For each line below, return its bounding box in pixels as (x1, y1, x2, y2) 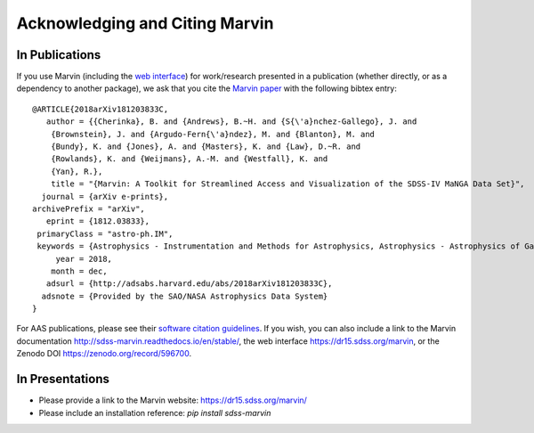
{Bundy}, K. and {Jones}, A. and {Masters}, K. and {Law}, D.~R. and (50, 142, 361, 151)
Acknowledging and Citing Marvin (16, 13, 274, 33)
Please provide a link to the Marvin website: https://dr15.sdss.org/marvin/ (38, 395, 307, 405)
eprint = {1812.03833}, (45, 216, 150, 226)
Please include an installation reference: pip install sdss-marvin (38, 407, 271, 418)
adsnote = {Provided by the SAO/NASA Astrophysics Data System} (41, 290, 328, 301)
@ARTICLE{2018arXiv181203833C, (32, 103, 169, 114)
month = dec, (50, 266, 108, 276)
